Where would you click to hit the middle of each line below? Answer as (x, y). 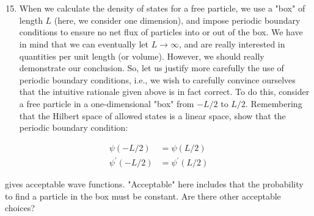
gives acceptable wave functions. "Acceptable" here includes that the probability (154, 184)
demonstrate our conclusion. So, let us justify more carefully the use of (152, 68)
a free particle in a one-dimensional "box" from (107, 103)
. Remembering (274, 103)
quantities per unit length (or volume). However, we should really (142, 56)
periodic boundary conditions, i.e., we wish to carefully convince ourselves (157, 79)
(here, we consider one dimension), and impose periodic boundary (177, 20)
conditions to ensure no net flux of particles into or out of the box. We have (161, 32)
